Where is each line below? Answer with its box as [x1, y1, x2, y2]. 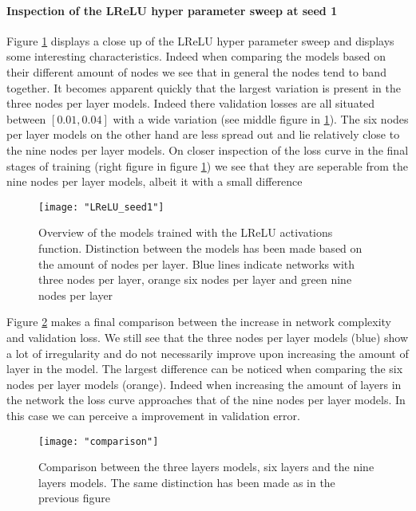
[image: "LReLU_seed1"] [38, 201, 164, 213]
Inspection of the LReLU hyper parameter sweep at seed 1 [6, 2, 338, 18]
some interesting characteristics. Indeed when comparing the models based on [6, 48, 386, 65]
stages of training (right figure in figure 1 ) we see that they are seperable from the [6, 157, 409, 174]
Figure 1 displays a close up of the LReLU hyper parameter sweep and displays [6, 32, 394, 49]
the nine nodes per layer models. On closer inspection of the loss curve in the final [6, 141, 409, 158]
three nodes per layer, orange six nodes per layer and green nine [38, 271, 352, 288]
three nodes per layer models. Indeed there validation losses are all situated [6, 95, 375, 112]
